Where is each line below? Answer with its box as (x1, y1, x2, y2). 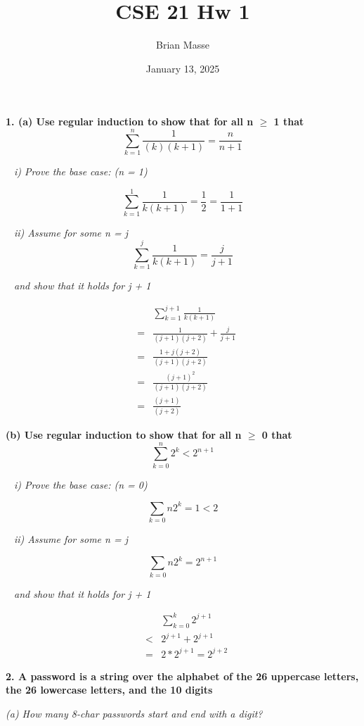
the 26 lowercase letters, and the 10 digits (6, 682, 213, 697)
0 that (261, 427, 292, 442)
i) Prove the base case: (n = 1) (14, 164, 148, 179)
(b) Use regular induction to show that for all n (6, 427, 242, 442)
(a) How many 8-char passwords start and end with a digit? (6, 706, 263, 720)
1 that (273, 114, 304, 129)
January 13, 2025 (145, 61, 220, 75)
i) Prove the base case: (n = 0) (14, 477, 148, 492)
